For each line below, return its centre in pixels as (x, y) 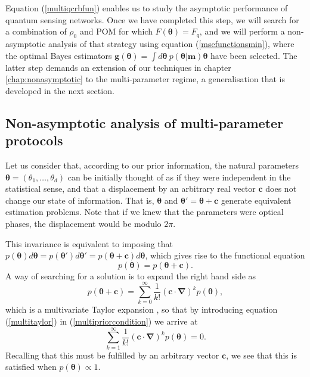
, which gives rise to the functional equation (225, 255)
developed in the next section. (60, 90)
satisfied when (31, 367)
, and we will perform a (242, 31)
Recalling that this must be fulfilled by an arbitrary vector (112, 355)
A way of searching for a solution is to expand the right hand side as (131, 275)
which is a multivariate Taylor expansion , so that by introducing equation (142, 309)
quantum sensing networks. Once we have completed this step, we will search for (152, 19)
